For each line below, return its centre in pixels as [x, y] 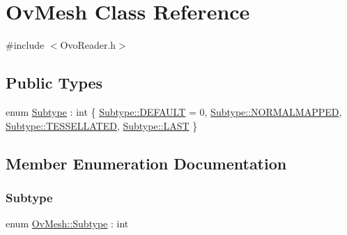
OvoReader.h [88, 45]
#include [25, 45]
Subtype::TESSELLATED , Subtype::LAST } [102, 125]
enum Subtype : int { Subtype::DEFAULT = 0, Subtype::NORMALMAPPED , [174, 111]
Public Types [54, 83]
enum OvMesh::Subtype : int [67, 223]
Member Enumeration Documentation [146, 163]
